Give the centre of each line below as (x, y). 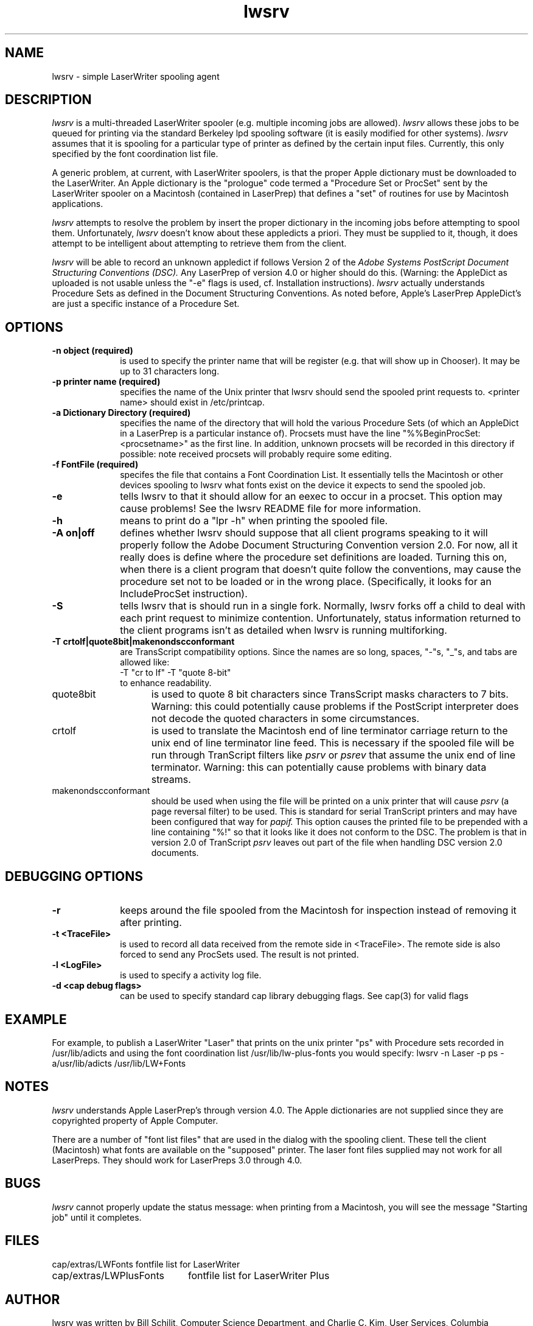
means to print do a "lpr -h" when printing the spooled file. (254, 521)
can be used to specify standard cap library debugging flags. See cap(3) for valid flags (294, 996)
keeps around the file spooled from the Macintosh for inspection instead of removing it (318, 910)
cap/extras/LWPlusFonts (108, 1275)
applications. (78, 204)
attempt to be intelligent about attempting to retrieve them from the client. (199, 244)
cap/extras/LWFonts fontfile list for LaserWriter (146, 1264)
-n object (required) (92, 351)
